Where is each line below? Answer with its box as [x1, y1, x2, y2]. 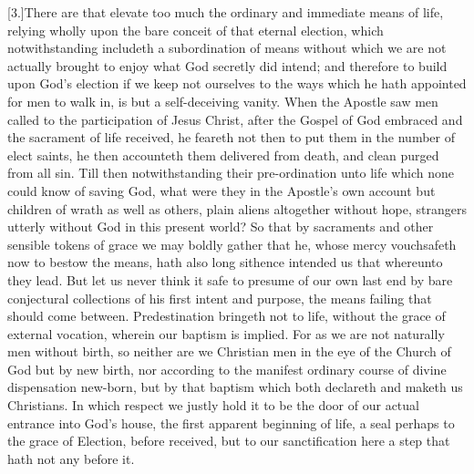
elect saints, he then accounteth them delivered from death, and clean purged [7, 145, 439, 164]
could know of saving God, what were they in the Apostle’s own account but [7, 180, 436, 200]
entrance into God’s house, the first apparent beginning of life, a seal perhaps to [7, 413, 455, 432]
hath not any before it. [7, 448, 135, 468]
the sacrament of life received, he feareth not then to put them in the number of [7, 128, 455, 147]
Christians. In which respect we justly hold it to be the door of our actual [7, 396, 419, 415]
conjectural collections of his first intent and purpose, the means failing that [7, 288, 432, 307]
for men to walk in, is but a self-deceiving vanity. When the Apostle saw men [7, 91, 438, 110]
